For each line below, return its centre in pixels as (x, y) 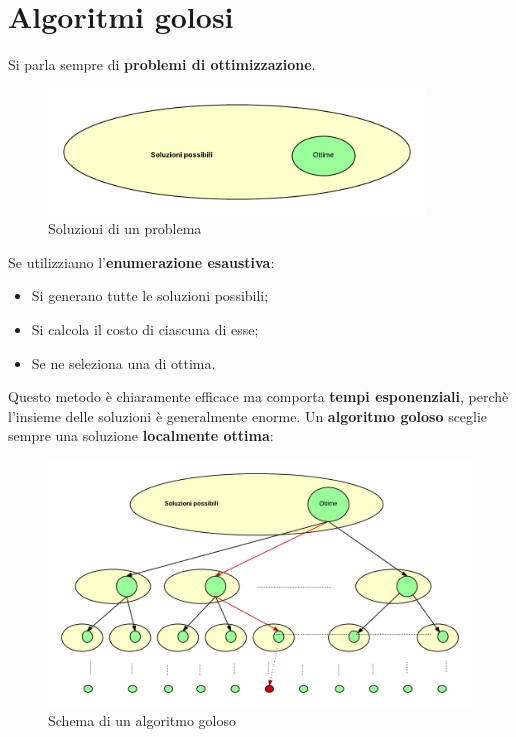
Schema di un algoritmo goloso (142, 719)
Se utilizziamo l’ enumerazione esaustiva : (141, 261)
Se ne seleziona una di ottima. (123, 362)
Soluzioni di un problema (125, 228)
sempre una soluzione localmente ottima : (141, 435)
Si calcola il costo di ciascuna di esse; (145, 329)
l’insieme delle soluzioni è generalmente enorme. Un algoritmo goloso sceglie (248, 415)
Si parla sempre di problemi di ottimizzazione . (162, 64)
